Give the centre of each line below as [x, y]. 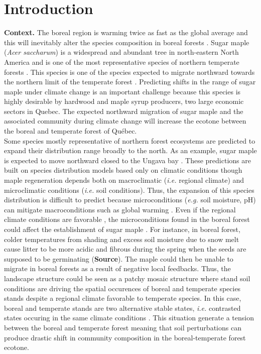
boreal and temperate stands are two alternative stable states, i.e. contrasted [122, 308]
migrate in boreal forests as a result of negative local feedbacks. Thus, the [117, 268]
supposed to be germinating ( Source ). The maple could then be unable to [119, 258]
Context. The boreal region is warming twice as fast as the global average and [126, 32]
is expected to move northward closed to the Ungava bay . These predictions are [127, 160]
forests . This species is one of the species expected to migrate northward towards [129, 72]
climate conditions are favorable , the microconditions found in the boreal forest [127, 219]
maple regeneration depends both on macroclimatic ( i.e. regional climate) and [124, 180]
